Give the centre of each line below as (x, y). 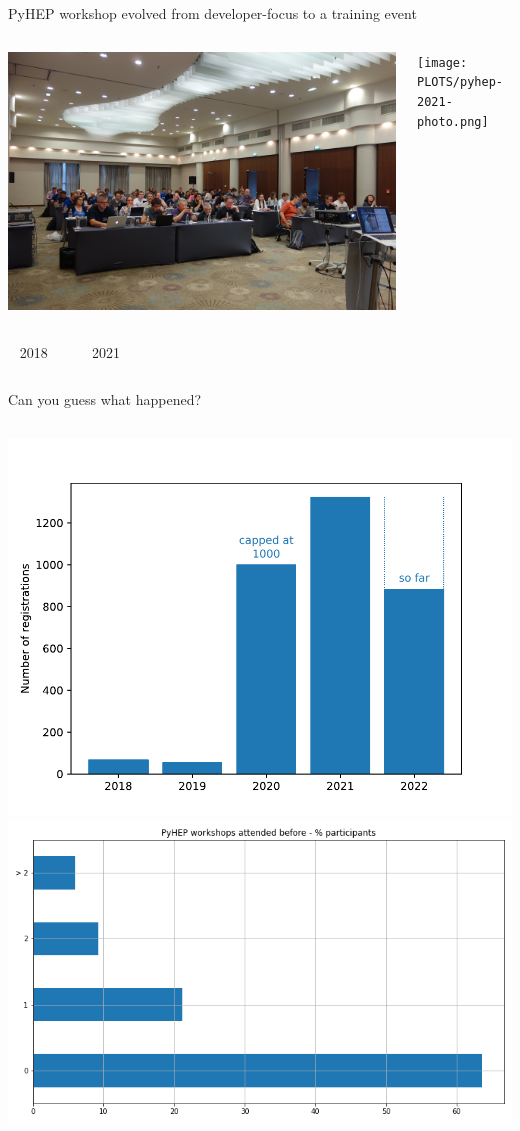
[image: (442, 62)
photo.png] (453, 121)
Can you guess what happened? (105, 399)
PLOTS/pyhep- (460, 82)
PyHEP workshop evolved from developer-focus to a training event (212, 13)
